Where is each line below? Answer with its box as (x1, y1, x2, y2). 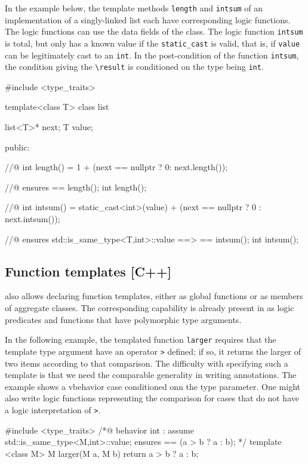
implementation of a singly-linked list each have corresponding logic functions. (5, 13, 291, 26)
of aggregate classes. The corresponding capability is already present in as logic (5, 302, 294, 314)
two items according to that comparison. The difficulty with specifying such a (5, 357, 288, 369)
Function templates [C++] (5, 262, 172, 280)
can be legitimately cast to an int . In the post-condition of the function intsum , (5, 48, 299, 61)
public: (5, 140, 30, 153)
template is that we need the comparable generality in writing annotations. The (5, 368, 297, 381)
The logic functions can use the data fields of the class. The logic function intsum (5, 25, 303, 38)
